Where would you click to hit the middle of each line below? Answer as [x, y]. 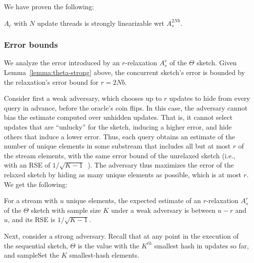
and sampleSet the [32, 255]
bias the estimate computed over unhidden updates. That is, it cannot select [118, 117]
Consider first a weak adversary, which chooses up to [83, 98]
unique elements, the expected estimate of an [134, 200]
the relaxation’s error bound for [51, 82]
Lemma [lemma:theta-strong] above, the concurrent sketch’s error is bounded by [125, 72]
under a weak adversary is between [163, 210]
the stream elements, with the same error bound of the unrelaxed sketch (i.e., [120, 155]
